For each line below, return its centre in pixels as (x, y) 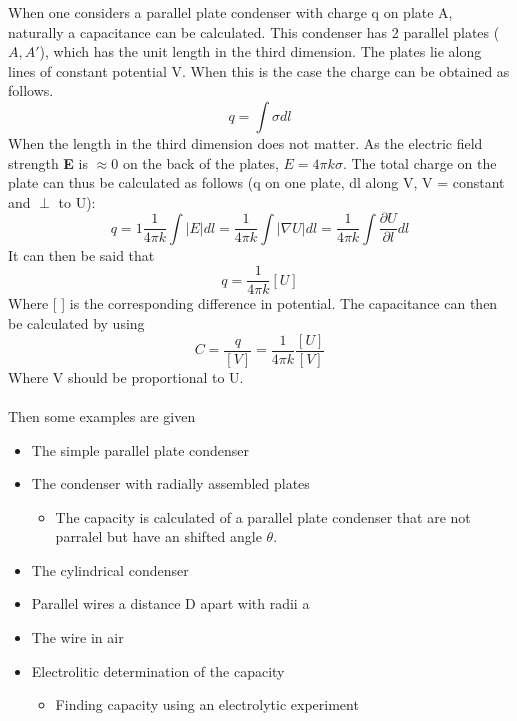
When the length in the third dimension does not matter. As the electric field (245, 142)
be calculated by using (76, 323)
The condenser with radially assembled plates (170, 483)
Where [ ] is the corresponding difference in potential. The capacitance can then (253, 303)
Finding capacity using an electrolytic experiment (207, 704)
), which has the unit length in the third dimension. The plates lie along (260, 51)
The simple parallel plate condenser (140, 449)
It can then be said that (81, 254)
